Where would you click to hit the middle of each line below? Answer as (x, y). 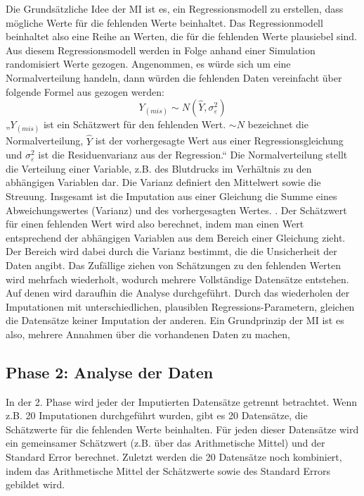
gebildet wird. (35, 484)
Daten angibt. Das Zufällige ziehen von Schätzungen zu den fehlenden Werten (173, 265)
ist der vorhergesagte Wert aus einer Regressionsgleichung (219, 141)
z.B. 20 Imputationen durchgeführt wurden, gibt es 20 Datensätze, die (157, 415)
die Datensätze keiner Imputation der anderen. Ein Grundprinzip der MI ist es (175, 320)
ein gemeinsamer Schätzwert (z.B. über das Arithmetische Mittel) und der (165, 443)
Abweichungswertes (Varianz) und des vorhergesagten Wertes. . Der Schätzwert (176, 210)
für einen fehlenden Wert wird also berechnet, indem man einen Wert (155, 224)
